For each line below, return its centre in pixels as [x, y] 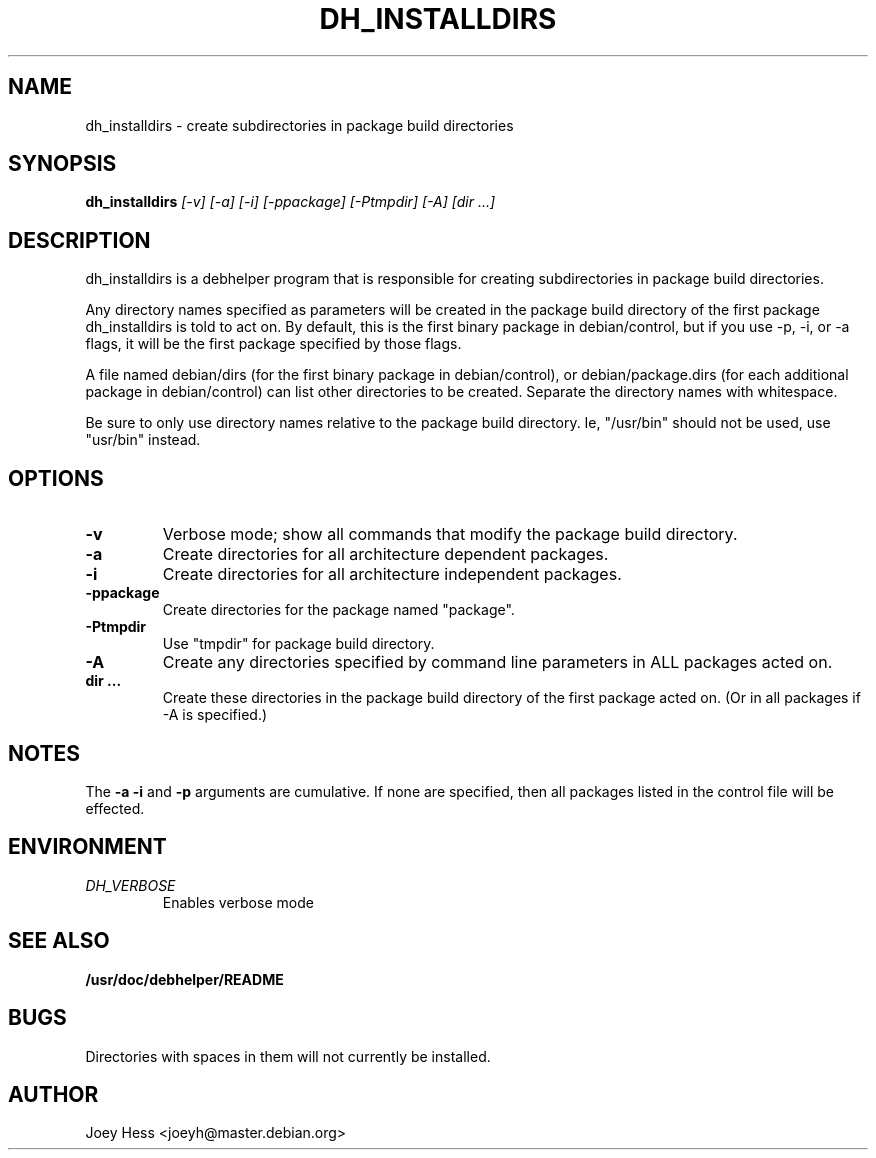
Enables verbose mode [238, 902]
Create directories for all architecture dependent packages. [385, 554]
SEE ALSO [59, 941]
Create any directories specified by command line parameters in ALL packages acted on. [497, 662]
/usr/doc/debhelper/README [184, 979]
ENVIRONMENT [87, 847]
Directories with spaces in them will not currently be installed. [288, 1056]
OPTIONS [56, 478]
